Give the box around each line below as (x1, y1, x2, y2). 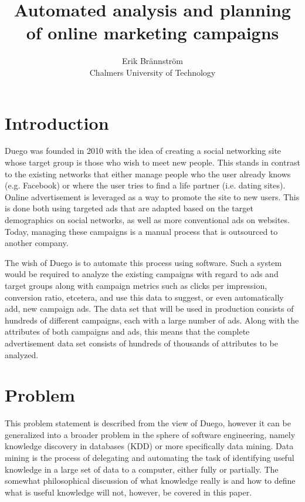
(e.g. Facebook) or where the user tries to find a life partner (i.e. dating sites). (5, 179, 286, 191)
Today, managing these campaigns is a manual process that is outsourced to (5, 225, 278, 237)
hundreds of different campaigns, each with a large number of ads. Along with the (5, 314, 299, 326)
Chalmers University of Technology (89, 66, 216, 78)
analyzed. (5, 348, 39, 361)
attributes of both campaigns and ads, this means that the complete (5, 325, 250, 338)
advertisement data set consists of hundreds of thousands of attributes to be (5, 336, 278, 349)
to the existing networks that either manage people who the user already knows (5, 167, 291, 180)
